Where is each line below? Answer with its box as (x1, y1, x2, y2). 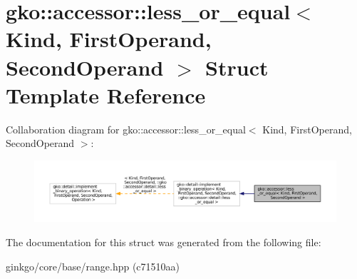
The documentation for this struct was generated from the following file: (6, 235, 321, 249)
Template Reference (6, 80, 206, 109)
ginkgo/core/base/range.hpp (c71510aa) (6, 258, 180, 273)
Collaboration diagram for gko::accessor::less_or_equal (6, 121, 246, 136)
